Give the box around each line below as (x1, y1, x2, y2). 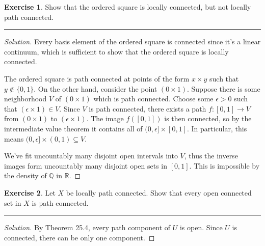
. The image (86, 113, 124, 124)
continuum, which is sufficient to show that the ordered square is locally (4, 46, 229, 57)
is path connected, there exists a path (89, 103, 206, 114)
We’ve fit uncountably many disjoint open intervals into (4, 150, 178, 161)
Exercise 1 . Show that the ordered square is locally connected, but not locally (4, 2, 251, 12)
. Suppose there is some (187, 83, 260, 94)
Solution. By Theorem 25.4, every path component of (4, 222, 171, 233)
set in (4, 197, 21, 208)
